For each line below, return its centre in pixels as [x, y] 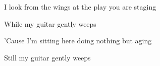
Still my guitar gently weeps [47, 57]
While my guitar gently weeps [50, 23]
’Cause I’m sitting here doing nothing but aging [78, 41]
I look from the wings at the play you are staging [80, 7]
